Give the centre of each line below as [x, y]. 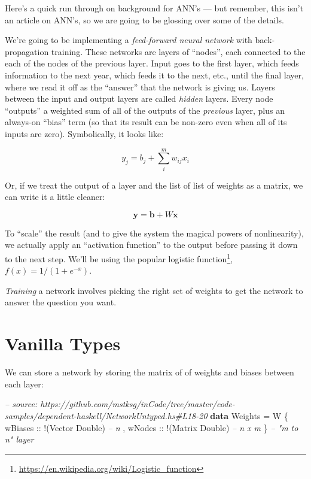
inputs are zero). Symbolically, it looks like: [84, 133]
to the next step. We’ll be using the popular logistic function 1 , [119, 258]
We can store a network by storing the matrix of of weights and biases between [150, 372]
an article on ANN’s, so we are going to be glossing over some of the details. [144, 19]
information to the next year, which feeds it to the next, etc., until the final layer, [154, 75]
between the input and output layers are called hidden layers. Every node [139, 98]
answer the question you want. [61, 302]
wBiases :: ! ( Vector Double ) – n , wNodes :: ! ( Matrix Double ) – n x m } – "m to [152, 427]
